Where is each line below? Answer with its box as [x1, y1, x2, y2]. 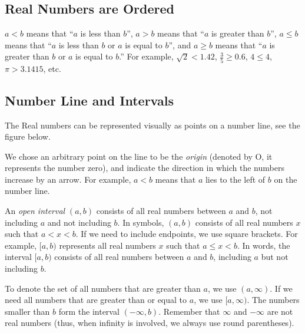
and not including [47, 216, 111, 228]
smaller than [5, 305, 50, 317]
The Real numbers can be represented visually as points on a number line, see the [5, 118, 300, 131]
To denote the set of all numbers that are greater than [5, 282, 201, 294]
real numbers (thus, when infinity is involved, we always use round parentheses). [5, 316, 294, 329]
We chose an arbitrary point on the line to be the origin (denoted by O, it [5, 150, 273, 162]
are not [267, 305, 293, 317]
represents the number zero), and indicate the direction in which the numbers [5, 161, 284, 174]
